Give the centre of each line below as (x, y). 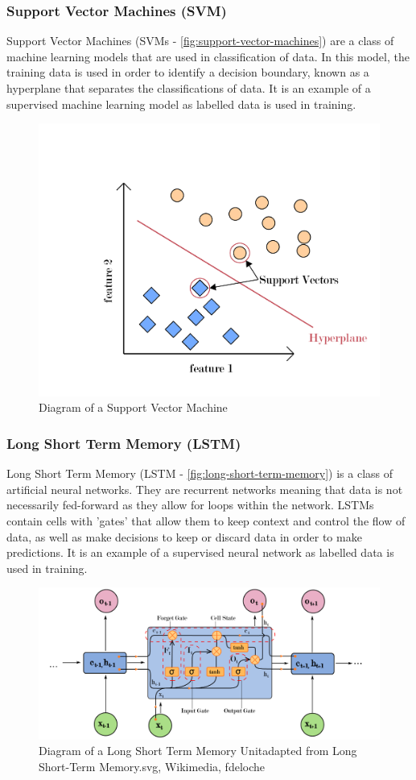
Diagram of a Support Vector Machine (133, 407)
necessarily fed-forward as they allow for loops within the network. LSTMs (190, 505)
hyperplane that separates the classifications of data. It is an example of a (189, 88)
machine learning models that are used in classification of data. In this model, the (208, 56)
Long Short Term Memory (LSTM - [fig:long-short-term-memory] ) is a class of (200, 473)
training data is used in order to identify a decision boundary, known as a (188, 72)
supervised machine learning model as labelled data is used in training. (181, 104)
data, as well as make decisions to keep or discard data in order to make (184, 536)
